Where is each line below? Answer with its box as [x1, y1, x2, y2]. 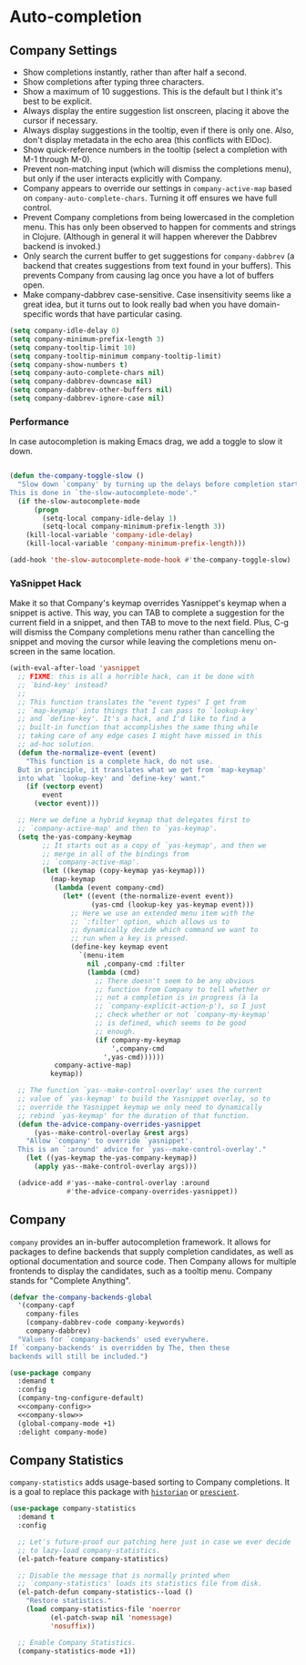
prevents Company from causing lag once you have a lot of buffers [22, 270, 275, 280]
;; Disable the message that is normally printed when [17, 1570, 230, 1580]
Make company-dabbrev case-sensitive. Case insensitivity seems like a [22, 289, 291, 299]
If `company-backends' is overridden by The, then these [9, 1343, 230, 1353]
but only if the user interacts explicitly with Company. [22, 173, 223, 184]
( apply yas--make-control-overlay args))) [33, 1162, 198, 1172]
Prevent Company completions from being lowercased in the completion [22, 212, 294, 222]
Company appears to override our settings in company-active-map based [22, 183, 292, 193]
